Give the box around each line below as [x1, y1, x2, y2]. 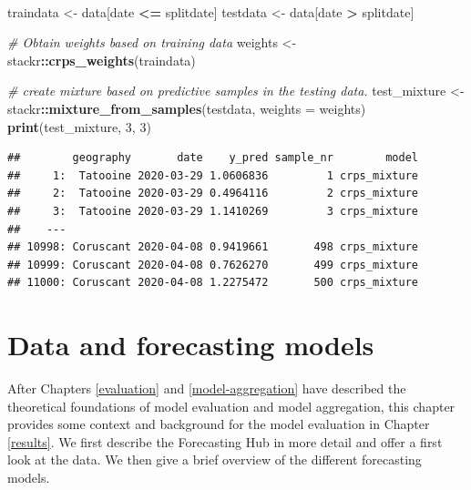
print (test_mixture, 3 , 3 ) [7, 117, 151, 136]
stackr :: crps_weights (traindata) [7, 50, 196, 69]
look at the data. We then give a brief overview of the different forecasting [7, 450, 422, 469]
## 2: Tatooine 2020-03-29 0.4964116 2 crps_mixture [7, 187, 419, 200]
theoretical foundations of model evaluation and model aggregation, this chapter [7, 396, 456, 415]
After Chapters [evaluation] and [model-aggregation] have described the [7, 379, 406, 398]
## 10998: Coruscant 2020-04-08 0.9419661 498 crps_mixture [7, 240, 419, 254]
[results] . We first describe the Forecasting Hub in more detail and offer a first [7, 432, 443, 451]
